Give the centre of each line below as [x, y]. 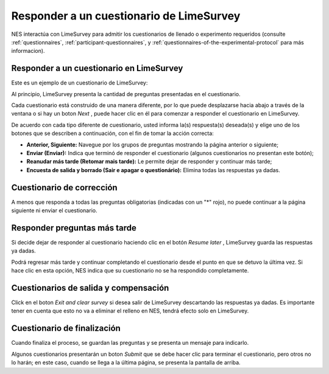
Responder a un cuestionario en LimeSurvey [97, 68]
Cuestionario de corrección [65, 188]
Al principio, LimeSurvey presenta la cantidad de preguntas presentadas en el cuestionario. [126, 94]
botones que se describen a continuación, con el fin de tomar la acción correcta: [113, 133]
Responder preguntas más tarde [74, 228]
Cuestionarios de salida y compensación [90, 288]
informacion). [28, 51]
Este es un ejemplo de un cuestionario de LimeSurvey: [80, 83]
